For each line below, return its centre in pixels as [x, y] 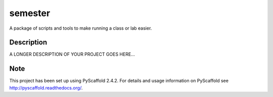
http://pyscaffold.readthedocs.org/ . [46, 87]
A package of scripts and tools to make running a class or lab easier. [81, 28]
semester [30, 13]
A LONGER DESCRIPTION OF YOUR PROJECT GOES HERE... [72, 54]
